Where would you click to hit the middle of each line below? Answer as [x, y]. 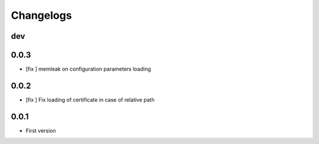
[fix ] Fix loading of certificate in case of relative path [90, 99]
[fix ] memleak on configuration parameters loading [88, 69]
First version [41, 130]
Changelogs [41, 15]
